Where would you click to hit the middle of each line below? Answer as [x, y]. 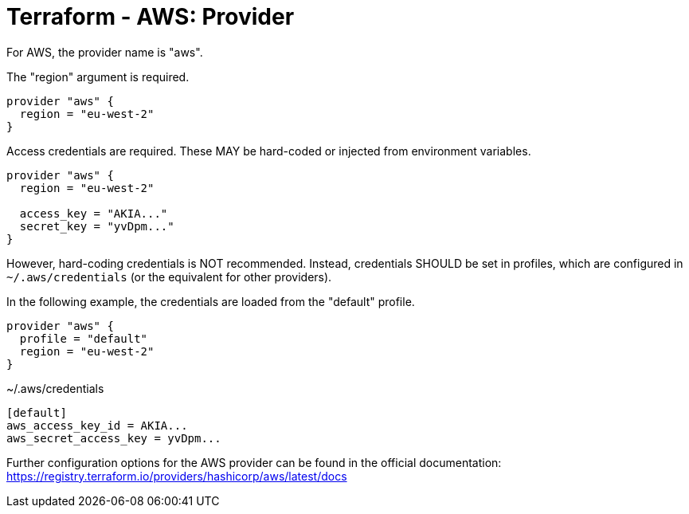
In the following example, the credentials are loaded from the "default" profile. [211, 301]
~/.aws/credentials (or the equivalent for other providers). [169, 277]
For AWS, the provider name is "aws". [105, 52]
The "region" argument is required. [98, 77]
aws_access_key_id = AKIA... [97, 425]
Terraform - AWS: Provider [151, 17]
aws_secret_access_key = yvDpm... [114, 438]
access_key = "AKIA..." [94, 213]
